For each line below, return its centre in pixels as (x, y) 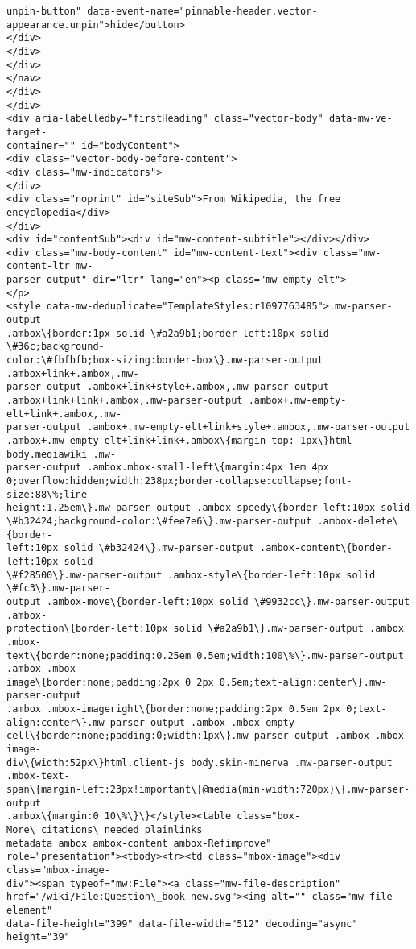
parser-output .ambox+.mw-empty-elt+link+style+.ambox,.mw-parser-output (208, 427)
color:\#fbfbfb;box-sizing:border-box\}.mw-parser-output (165, 361)
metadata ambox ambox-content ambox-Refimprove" (139, 843)
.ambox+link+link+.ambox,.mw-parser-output (125, 401)
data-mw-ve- (360, 119)
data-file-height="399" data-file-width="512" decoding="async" (182, 924)
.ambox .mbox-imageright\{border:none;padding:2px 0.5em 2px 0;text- (197, 709)
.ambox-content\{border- (326, 548)
